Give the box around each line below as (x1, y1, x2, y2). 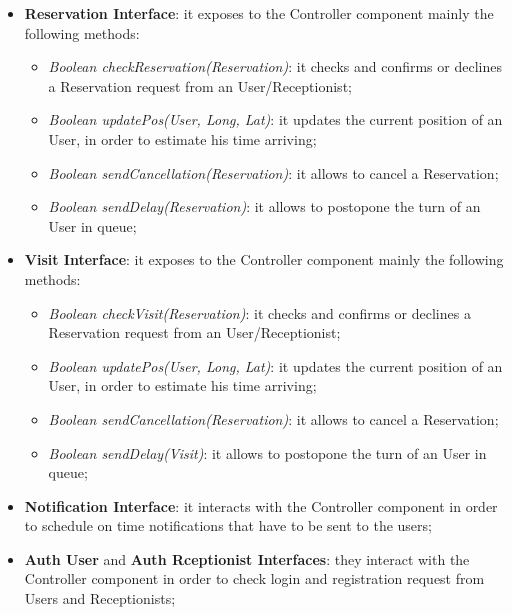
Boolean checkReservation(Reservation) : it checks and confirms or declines (48, 56, 502, 77)
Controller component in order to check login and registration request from (24, 568, 485, 589)
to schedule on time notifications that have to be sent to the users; (24, 515, 432, 536)
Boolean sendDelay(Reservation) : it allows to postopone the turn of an (48, 196, 481, 217)
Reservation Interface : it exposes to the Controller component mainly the (24, 3, 494, 23)
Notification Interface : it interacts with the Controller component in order (24, 495, 498, 516)
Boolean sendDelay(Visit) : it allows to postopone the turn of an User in (48, 442, 487, 463)
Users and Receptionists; (24, 588, 176, 609)
